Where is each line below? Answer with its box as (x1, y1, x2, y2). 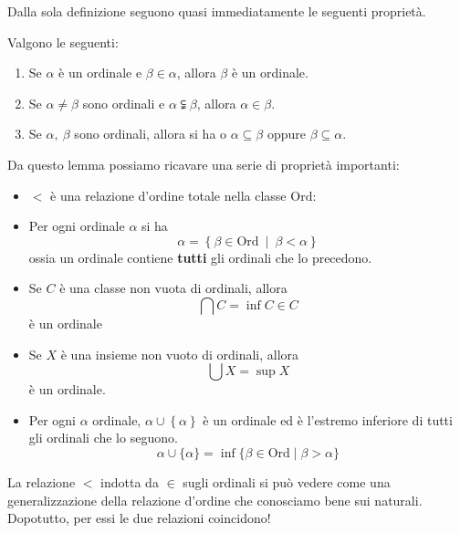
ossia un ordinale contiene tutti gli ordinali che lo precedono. (28, 247, 372, 266)
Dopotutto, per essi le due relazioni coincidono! (7, 508, 271, 528)
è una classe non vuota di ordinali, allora (59, 278, 287, 298)
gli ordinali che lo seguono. (28, 428, 178, 447)
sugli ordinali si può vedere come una (183, 472, 391, 491)
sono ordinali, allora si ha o (74, 124, 227, 143)
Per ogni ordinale (28, 216, 125, 235)
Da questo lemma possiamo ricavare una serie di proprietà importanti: (7, 154, 400, 173)
